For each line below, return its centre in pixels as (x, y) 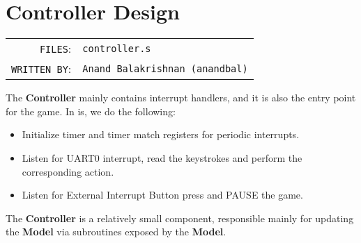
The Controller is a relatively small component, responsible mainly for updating (180, 218)
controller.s (117, 48)
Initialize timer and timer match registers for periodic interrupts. (161, 134)
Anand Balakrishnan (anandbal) (165, 68)
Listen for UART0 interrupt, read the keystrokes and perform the (162, 157)
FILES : (55, 49)
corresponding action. (68, 171)
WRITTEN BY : (41, 69)
